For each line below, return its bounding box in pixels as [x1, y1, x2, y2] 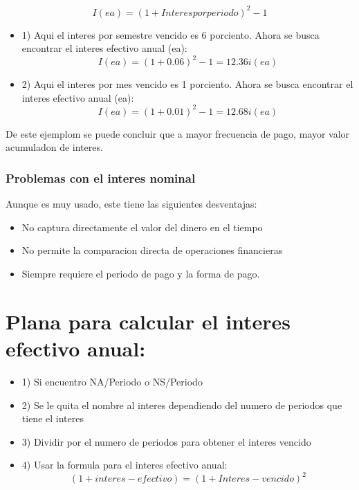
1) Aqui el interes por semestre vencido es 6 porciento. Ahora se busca [21, 27, 320, 42]
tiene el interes [21, 411, 84, 426]
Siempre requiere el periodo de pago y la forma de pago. [21, 266, 260, 281]
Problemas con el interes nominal [6, 169, 196, 186]
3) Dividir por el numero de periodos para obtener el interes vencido [21, 434, 311, 448]
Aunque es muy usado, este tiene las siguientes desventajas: [6, 197, 257, 211]
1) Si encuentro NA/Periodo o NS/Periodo [21, 374, 203, 388]
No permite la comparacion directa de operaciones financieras [21, 243, 283, 257]
